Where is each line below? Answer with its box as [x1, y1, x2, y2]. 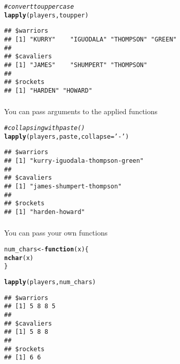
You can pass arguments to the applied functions [4, 106, 158, 117]
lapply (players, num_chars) [4, 279, 96, 286]
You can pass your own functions [4, 227, 108, 238]
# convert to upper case [4, 3, 74, 10]
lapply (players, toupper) [4, 11, 89, 19]
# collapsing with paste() [4, 124, 85, 132]
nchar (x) [4, 254, 34, 262]
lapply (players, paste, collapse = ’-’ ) [4, 133, 129, 140]
